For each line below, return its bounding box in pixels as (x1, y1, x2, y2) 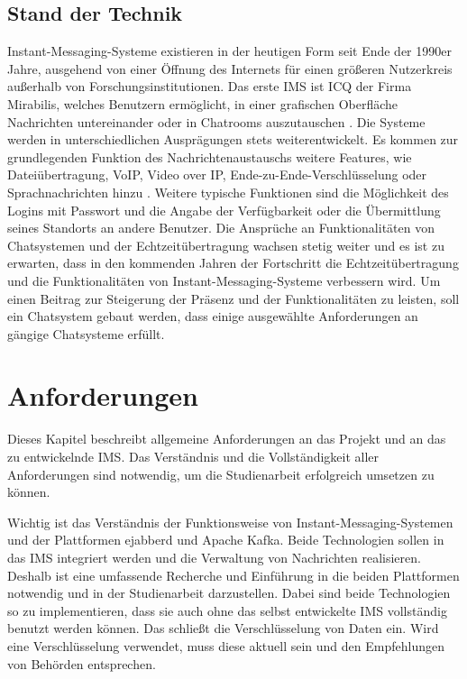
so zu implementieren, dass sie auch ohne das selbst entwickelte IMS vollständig (7, 601, 447, 619)
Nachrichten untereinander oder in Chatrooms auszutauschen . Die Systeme (7, 112, 426, 131)
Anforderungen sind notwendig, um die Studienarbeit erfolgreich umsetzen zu (7, 464, 435, 483)
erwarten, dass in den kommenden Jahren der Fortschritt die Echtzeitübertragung (7, 253, 459, 272)
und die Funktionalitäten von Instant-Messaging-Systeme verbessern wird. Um (7, 271, 441, 289)
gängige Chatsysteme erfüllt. (7, 324, 165, 343)
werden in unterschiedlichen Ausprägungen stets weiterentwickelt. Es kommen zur (7, 130, 459, 149)
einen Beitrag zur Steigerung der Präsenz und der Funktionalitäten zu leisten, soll (7, 289, 460, 307)
